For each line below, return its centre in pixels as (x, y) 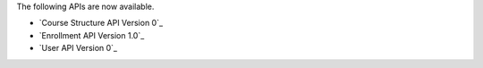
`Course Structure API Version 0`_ (101, 23)
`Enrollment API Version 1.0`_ (92, 35)
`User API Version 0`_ (78, 48)
